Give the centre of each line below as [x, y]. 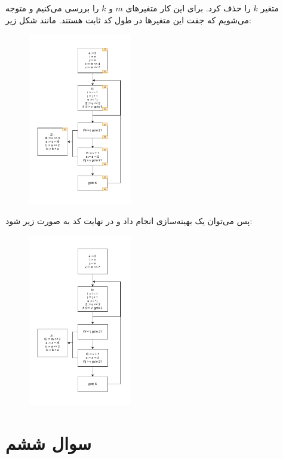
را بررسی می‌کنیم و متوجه [52, 8]
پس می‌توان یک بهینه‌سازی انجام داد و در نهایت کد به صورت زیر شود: [129, 221]
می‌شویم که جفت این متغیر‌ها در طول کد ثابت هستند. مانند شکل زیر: [128, 19]
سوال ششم [48, 443]
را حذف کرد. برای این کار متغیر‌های [188, 8]
